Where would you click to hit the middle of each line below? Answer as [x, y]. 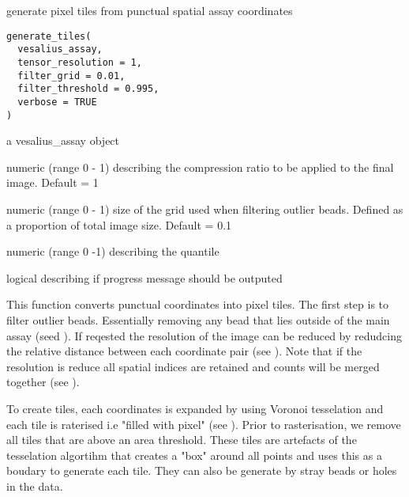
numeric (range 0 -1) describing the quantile [113, 251]
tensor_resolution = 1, [80, 62]
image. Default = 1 [53, 182]
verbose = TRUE [57, 102]
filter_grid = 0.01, [71, 76]
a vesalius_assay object [63, 140]
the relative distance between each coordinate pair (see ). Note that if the [184, 351]
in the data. [35, 486]
